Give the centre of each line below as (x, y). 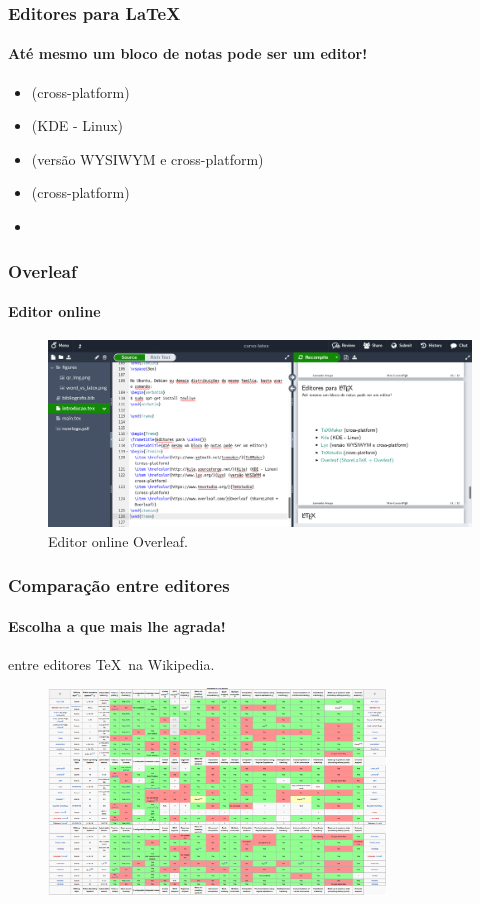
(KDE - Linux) (77, 125)
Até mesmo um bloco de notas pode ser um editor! (188, 53)
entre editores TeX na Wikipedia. (111, 663)
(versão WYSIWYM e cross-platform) (147, 158)
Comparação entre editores (119, 585)
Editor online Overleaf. (118, 540)
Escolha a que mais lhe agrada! (117, 625)
